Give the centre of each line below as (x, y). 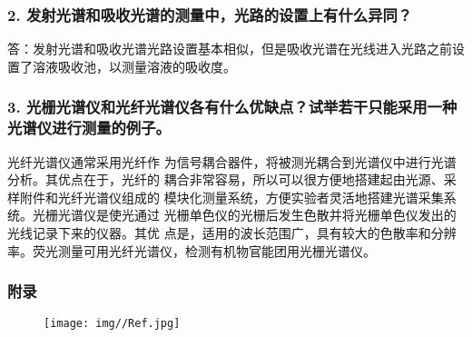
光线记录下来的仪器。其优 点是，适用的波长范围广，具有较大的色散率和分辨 (232, 232)
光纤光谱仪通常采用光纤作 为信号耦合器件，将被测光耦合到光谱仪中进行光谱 (232, 161)
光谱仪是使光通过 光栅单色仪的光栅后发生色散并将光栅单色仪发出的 (257, 215)
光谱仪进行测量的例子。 (89, 128)
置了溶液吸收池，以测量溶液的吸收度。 (122, 66)
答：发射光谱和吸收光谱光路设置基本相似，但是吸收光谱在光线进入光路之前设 (236, 49)
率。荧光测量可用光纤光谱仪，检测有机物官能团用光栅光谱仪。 (192, 250)
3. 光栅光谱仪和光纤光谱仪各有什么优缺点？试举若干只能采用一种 (232, 107)
